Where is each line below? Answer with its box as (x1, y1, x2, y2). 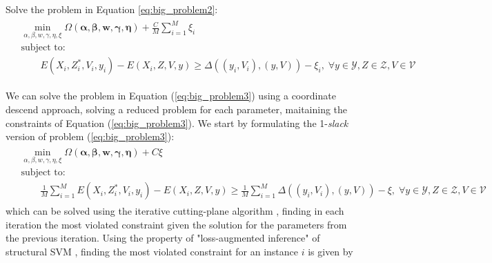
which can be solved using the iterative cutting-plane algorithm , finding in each (6, 204, 344, 218)
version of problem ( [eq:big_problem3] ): (6, 129, 175, 144)
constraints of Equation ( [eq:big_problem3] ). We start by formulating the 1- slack (6, 115, 348, 130)
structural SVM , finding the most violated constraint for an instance (6, 244, 299, 258)
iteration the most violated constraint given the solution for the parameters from (6, 217, 347, 231)
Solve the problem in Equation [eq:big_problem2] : (6, 2, 218, 16)
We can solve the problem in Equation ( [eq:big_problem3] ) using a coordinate (6, 88, 336, 103)
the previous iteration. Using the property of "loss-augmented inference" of (6, 231, 320, 245)
